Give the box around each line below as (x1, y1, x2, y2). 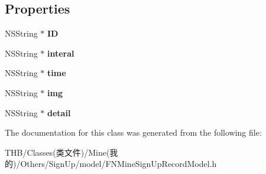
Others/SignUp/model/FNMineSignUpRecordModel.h (20, 157, 217, 170)
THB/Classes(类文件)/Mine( (5, 146, 110, 158)
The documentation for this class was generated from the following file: (5, 126, 262, 139)
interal (47, 47, 74, 59)
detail (47, 106, 71, 119)
